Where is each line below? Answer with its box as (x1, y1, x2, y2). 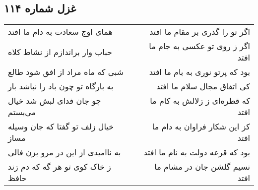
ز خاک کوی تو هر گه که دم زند (8, 161, 111, 173)
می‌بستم (8, 106, 36, 118)
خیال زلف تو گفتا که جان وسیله (8, 121, 114, 132)
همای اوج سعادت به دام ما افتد (8, 26, 113, 38)
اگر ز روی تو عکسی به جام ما (149, 40, 250, 52)
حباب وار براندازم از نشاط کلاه (8, 46, 112, 58)
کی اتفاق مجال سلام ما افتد (156, 80, 250, 92)
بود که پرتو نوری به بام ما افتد (149, 66, 250, 78)
